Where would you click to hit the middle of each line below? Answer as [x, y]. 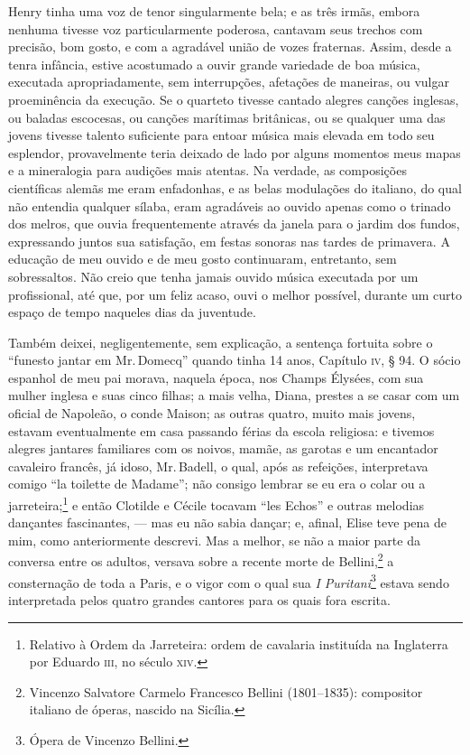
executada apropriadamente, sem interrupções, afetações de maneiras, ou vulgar [229, 82]
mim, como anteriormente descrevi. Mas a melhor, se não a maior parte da [214, 540]
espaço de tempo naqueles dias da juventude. [132, 312]
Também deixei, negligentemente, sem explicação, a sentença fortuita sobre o [221, 342]
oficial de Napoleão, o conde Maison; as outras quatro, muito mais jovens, [212, 413]
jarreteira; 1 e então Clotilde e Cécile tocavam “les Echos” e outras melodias [217, 503]
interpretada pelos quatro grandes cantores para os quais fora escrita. [199, 599]
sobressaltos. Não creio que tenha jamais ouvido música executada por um [213, 276]
